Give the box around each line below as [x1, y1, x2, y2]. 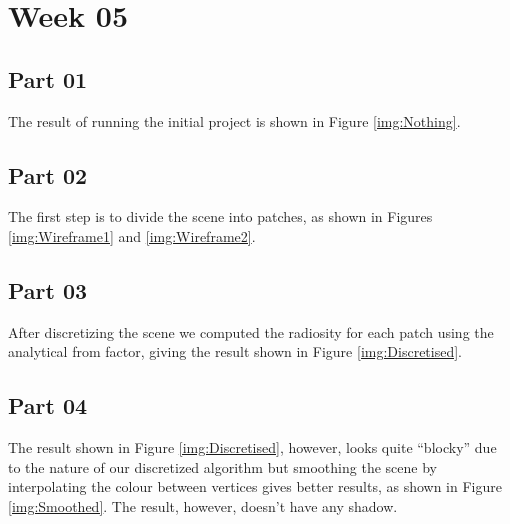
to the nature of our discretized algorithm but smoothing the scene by [8, 456, 437, 477]
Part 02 [8, 159, 88, 190]
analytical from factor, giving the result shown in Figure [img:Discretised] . [8, 341, 462, 362]
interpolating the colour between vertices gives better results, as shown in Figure [8, 476, 502, 497]
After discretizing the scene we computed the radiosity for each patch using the [8, 321, 494, 342]
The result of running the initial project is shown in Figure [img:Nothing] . [8, 110, 461, 131]
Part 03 [8, 274, 88, 305]
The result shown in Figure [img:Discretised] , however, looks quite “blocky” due [8, 437, 497, 458]
